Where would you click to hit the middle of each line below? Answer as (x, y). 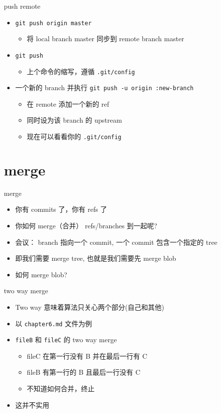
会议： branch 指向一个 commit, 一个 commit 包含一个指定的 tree (116, 242)
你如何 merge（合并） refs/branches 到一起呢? (86, 225)
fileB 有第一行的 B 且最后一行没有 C (84, 372)
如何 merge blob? (41, 274)
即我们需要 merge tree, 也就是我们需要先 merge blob (96, 258)
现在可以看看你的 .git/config (74, 136)
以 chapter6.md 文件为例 (53, 323)
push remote (22, 6)
